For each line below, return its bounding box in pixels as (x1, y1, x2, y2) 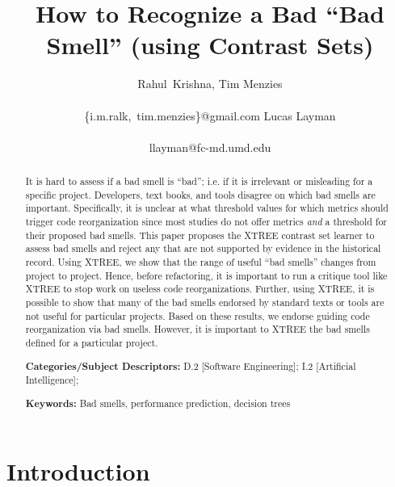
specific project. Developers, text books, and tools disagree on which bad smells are (25, 187, 376, 201)
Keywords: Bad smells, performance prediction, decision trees (25, 396, 291, 410)
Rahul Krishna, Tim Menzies (137, 75, 283, 92)
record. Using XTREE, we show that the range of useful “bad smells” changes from (25, 255, 376, 269)
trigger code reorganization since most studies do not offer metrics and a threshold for (25, 215, 388, 229)
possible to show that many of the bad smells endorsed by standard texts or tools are (25, 295, 384, 309)
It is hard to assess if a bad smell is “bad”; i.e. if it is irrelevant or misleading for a (25, 174, 373, 188)
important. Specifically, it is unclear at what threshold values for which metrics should (25, 201, 389, 215)
